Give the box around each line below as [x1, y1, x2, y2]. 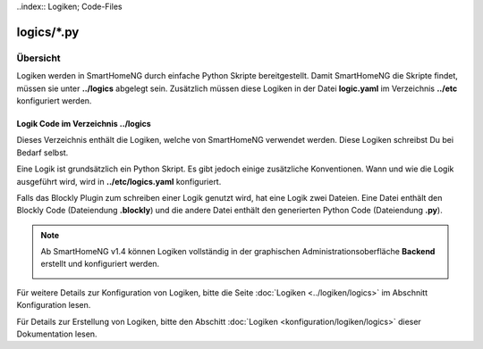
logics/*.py [16, 24, 80, 39]
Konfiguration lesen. [16, 300, 91, 311]
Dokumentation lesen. [16, 328, 97, 339]
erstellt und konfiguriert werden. [40, 259, 160, 270]
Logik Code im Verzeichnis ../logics [16, 118, 151, 129]
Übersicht [16, 52, 62, 64]
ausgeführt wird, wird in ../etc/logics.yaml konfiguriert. [16, 176, 222, 187]
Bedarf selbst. [16, 147, 69, 158]
